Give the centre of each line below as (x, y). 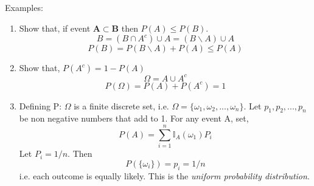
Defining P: (40, 105)
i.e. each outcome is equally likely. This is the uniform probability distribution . (164, 175)
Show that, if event (55, 28)
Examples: (24, 7)
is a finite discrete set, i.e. (121, 105)
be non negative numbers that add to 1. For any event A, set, (134, 118)
